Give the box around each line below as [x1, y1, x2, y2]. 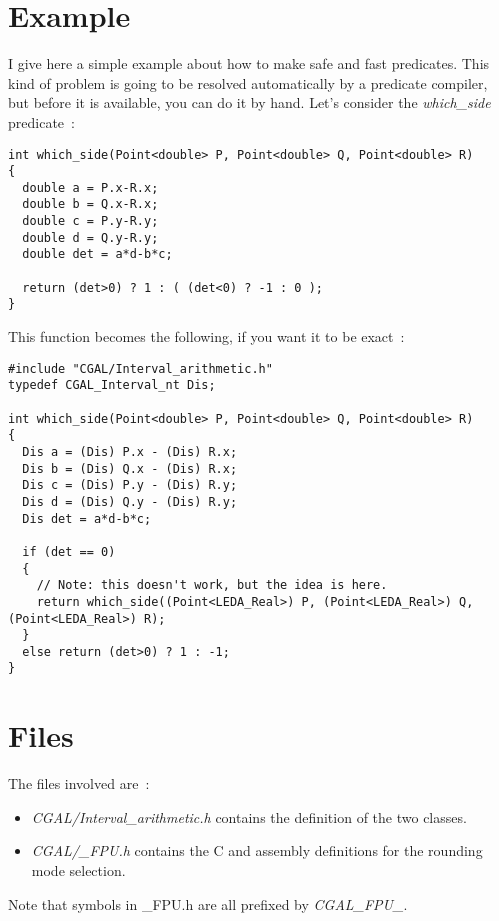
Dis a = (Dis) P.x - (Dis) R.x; [22, 444, 238, 459]
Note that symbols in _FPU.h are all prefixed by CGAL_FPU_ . [8, 893, 408, 914]
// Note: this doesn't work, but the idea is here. [36, 578, 388, 593]
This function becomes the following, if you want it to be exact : [8, 326, 405, 347]
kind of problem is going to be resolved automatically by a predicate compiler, [8, 72, 488, 93]
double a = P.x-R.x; [22, 180, 159, 195]
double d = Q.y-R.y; [22, 230, 159, 245]
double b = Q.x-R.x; [22, 197, 159, 212]
